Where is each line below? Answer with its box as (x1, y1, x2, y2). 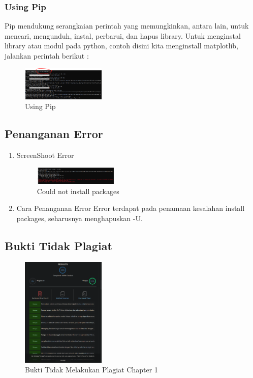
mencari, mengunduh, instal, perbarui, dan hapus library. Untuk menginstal (5, 30, 241, 41)
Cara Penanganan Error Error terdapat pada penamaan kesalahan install (16, 203, 245, 213)
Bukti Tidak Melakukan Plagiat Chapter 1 (25, 364, 158, 375)
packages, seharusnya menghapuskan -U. (16, 212, 143, 223)
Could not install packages (37, 185, 119, 196)
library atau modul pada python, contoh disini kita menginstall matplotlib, (5, 40, 238, 51)
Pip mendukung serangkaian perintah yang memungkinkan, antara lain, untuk (5, 20, 249, 31)
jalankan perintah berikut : (5, 50, 89, 61)
